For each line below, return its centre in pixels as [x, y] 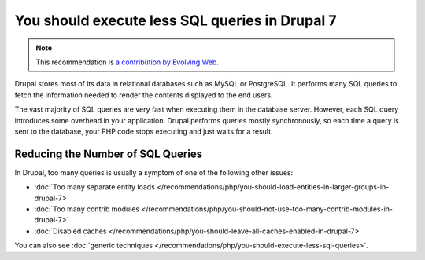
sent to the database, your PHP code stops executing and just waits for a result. [144, 131]
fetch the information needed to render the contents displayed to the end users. [144, 95]
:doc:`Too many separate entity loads [94, 187]
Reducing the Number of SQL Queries [109, 154]
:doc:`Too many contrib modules [87, 209]
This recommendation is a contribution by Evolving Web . [128, 62]
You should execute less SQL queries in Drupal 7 [176, 20]
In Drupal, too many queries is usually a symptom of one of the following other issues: [154, 172]
